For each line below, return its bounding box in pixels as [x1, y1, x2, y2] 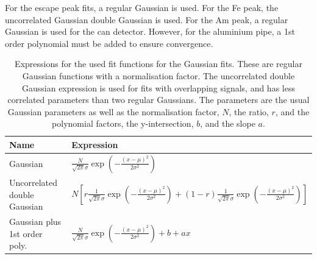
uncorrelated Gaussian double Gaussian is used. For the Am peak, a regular [5, 13, 288, 26]
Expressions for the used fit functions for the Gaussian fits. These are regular [15, 57, 302, 70]
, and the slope [200, 117, 255, 130]
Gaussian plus [9, 215, 62, 228]
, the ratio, [229, 105, 269, 118]
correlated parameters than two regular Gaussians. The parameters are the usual [7, 93, 310, 106]
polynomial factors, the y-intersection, [52, 117, 194, 130]
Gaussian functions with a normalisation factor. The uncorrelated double [22, 69, 295, 82]
